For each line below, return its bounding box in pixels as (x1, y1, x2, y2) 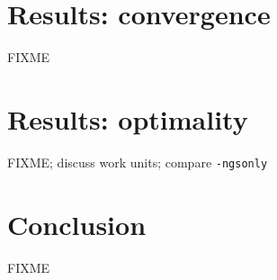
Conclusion (7, 205, 147, 242)
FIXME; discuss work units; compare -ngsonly (7, 152, 268, 171)
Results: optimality (7, 100, 248, 137)
